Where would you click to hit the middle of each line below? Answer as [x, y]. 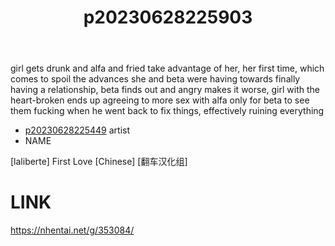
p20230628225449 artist [77, 130]
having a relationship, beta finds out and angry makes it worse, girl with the [165, 90]
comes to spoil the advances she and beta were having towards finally [155, 79]
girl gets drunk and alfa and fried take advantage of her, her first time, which [167, 68]
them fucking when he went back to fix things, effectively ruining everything [167, 111]
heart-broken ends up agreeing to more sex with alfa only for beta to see [160, 100]
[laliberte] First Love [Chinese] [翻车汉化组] [99, 162]
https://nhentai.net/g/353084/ [72, 230]
